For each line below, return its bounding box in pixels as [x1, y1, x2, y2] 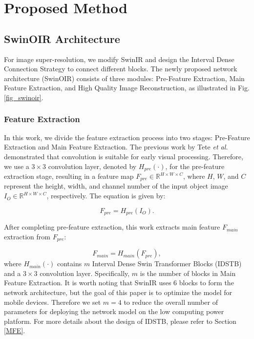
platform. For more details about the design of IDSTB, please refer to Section [4, 316, 236, 326]
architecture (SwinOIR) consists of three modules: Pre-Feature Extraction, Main [4, 73, 245, 83]
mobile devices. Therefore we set [4, 297, 101, 307]
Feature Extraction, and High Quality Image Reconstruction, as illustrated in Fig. [4, 83, 250, 93]
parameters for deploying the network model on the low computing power [4, 306, 224, 317]
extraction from [4, 231, 50, 241]
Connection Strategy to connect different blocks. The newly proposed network [4, 64, 237, 74]
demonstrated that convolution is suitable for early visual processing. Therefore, [4, 151, 243, 161]
